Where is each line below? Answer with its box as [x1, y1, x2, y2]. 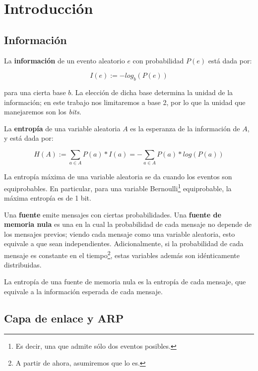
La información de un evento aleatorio [4, 55, 125, 65]
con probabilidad [132, 55, 184, 65]
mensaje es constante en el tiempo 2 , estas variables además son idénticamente [4, 249, 240, 260]
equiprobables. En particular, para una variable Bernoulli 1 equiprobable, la [4, 181, 232, 193]
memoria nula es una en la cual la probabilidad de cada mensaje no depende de [4, 219, 252, 229]
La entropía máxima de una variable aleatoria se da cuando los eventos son [4, 171, 232, 182]
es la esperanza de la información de [130, 123, 240, 133]
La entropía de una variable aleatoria [4, 123, 121, 133]
